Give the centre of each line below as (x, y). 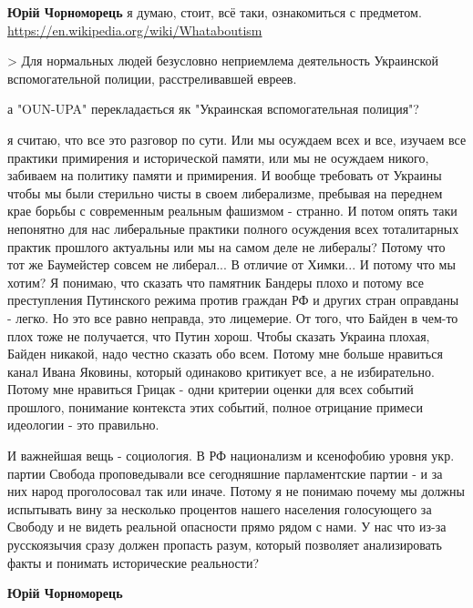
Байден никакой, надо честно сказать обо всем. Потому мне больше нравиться (225, 354)
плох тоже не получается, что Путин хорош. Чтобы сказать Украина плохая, (219, 335)
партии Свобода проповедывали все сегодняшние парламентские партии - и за (225, 473)
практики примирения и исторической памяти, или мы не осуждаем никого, (218, 157)
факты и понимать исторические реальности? (133, 562)
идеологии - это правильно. (83, 425)
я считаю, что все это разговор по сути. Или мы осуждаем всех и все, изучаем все (237, 139)
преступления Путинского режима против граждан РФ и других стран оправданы (233, 300)
